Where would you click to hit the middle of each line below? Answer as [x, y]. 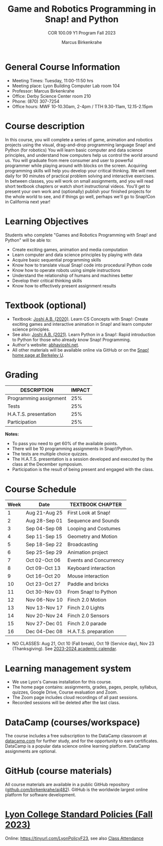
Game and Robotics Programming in [82, 9]
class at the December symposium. [47, 464]
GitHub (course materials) [59, 771]
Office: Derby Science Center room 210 [52, 96]
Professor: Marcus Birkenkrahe [43, 91]
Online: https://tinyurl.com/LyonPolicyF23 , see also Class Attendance [74, 838]
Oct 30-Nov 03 [44, 592]
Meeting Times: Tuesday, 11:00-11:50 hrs [53, 80]
